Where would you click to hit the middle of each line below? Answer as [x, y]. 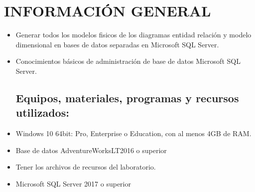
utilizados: [42, 112]
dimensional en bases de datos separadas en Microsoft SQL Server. [117, 44]
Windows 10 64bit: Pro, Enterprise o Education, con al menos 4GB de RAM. [133, 133]
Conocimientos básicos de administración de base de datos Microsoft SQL [128, 61]
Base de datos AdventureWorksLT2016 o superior [91, 150]
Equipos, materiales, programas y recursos [127, 97]
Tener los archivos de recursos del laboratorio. [86, 167]
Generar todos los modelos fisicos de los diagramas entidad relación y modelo [133, 35]
